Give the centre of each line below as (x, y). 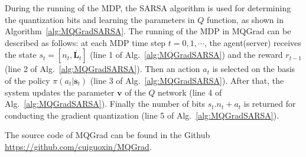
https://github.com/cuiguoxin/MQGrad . (78, 146)
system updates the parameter (60, 92)
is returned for (270, 104)
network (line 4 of (190, 92)
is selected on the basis (254, 69)
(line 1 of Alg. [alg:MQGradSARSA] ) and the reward (186, 55)
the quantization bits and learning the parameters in (100, 19)
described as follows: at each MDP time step (85, 42)
